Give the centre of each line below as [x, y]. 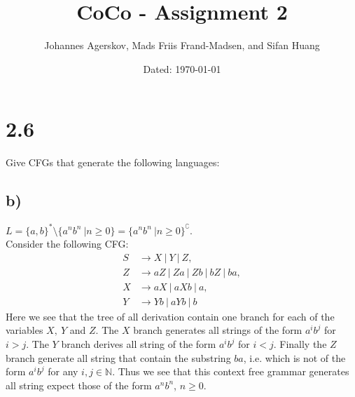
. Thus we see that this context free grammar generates [231, 371]
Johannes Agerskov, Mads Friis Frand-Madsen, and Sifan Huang [182, 45]
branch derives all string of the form [139, 344]
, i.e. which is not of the [294, 357]
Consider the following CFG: [67, 244]
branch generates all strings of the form [218, 330]
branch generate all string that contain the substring [118, 357]
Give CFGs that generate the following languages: [113, 162]
